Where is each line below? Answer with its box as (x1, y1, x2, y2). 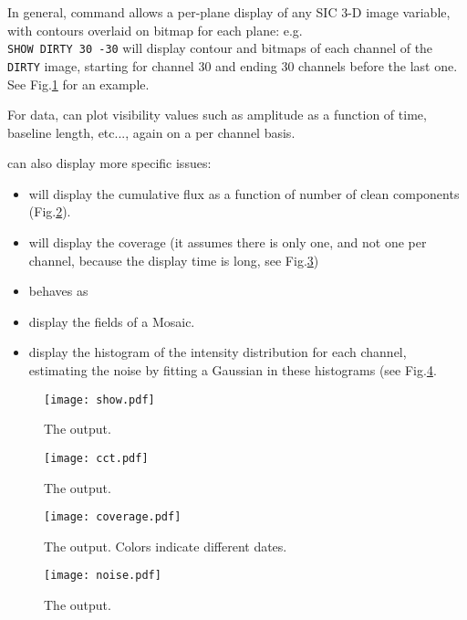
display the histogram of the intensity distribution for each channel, (28, 342, 407, 362)
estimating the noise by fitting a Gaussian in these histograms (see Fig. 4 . (28, 361, 437, 380)
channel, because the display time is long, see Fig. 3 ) (28, 250, 319, 269)
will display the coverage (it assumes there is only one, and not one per (28, 233, 427, 252)
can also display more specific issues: (7, 153, 212, 173)
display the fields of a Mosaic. (28, 311, 195, 331)
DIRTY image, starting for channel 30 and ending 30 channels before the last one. (7, 56, 458, 75)
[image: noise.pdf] (44, 569, 161, 583)
